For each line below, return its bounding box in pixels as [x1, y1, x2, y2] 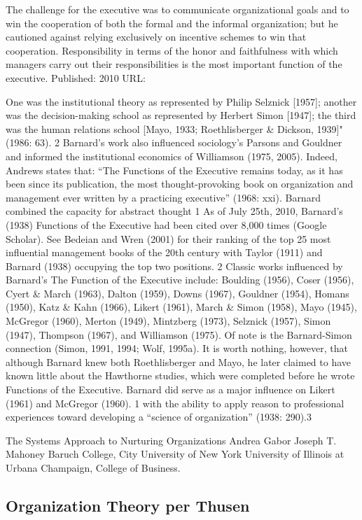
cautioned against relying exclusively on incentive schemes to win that [6, 29, 307, 44]
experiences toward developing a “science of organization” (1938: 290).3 [6, 409, 312, 424]
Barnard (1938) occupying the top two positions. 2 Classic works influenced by [6, 258, 343, 273]
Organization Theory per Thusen [6, 494, 250, 516]
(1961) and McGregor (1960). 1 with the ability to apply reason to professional [6, 395, 344, 410]
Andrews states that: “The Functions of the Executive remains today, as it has [6, 162, 343, 177]
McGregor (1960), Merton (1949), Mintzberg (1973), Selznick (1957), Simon [6, 314, 331, 328]
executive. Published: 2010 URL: [6, 70, 146, 85]
